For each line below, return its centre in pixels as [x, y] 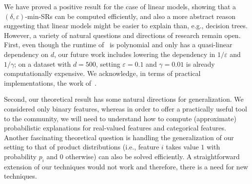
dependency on [26, 54]
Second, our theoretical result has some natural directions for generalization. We [124, 99]
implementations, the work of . [50, 83]
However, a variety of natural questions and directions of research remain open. [122, 35]
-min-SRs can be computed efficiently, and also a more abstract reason [130, 16]
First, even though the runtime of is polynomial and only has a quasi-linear [118, 45]
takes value [182, 147]
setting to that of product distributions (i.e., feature [82, 147]
